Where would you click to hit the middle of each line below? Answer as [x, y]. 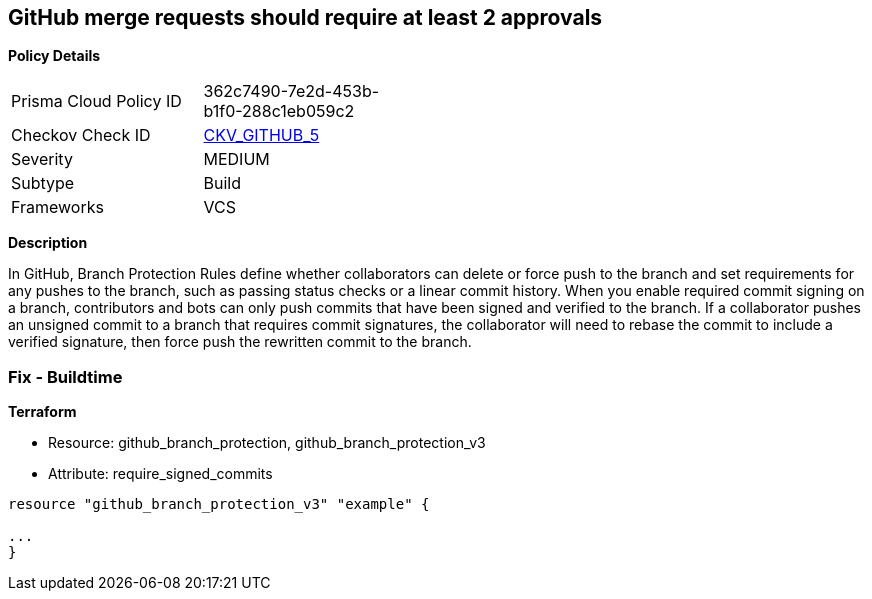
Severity [42, 159]
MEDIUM [236, 159]
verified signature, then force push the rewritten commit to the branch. [240, 342]
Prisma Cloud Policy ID [96, 101]
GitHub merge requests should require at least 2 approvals [305, 17]
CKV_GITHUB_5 [261, 135]
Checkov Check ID [81, 135]
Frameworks [57, 207]
